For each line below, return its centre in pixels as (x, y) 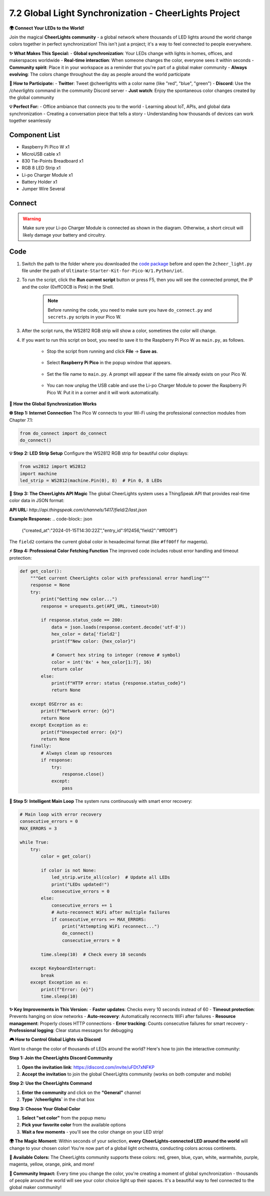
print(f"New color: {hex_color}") (93, 641)
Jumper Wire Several (43, 189)
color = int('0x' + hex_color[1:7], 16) (101, 662)
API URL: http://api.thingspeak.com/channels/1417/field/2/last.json (78, 510)
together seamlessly (30, 121)
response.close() (83, 774)
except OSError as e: (57, 704)
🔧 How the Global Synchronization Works (53, 404)
